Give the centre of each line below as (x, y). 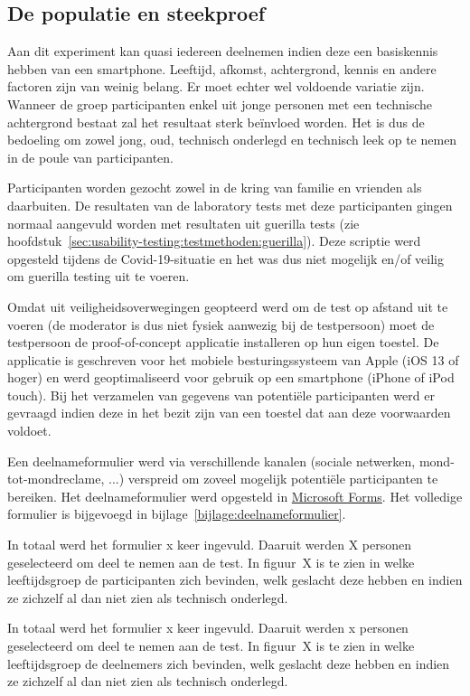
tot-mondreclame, (56, 479)
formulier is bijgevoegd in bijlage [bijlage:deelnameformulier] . (177, 514)
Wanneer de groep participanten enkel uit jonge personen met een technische (220, 103)
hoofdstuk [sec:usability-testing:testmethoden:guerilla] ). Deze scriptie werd (214, 241)
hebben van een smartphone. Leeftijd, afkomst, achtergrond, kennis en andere (222, 68)
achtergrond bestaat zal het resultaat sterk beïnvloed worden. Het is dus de (216, 122)
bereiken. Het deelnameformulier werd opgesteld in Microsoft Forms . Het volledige (235, 496)
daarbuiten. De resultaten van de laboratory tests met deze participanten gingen (230, 205)
